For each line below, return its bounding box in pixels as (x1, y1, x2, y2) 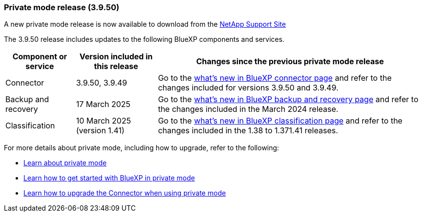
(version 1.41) (76, 126, 125, 136)
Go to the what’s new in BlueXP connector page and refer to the (158, 73, 392, 83)
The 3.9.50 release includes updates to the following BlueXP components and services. (4, 35, 284, 44)
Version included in (80, 52, 153, 62)
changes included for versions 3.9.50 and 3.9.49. (158, 83, 339, 93)
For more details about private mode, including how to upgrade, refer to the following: (4, 144, 279, 152)
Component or (12, 52, 67, 62)
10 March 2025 (76, 116, 131, 126)
